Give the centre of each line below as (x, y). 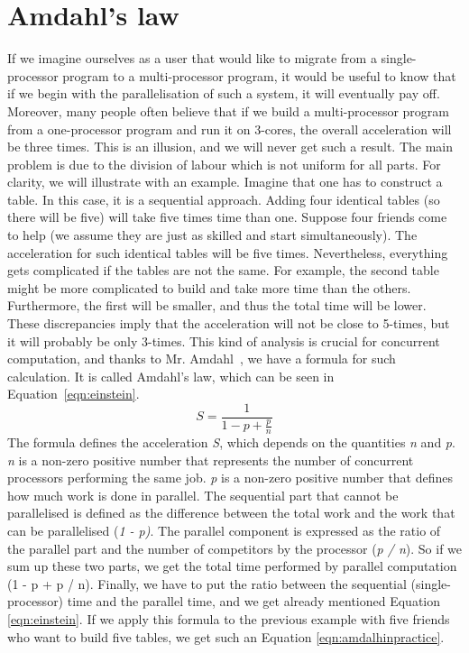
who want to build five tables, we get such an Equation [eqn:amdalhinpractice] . (226, 636)
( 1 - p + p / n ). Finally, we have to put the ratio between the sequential (207, 583)
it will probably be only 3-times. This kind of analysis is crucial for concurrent (224, 340)
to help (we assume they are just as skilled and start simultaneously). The (212, 235)
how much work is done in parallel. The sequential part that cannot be (203, 495)
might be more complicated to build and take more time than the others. (209, 287)
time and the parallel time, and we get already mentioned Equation (254, 601)
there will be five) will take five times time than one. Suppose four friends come (227, 217)
